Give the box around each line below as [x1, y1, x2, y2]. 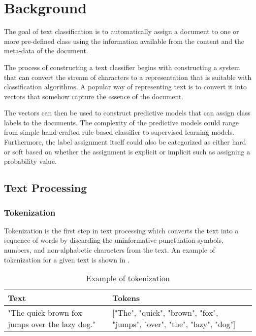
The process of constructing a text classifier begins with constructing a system [4, 62, 240, 72]
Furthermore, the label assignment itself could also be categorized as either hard [4, 137, 246, 147]
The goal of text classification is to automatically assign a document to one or [4, 26, 239, 37]
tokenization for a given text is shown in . [4, 254, 129, 264]
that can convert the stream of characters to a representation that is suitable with [4, 72, 252, 82]
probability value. [4, 156, 57, 166]
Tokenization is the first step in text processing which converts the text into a [4, 225, 239, 235]
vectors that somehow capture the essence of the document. [4, 91, 184, 101]
